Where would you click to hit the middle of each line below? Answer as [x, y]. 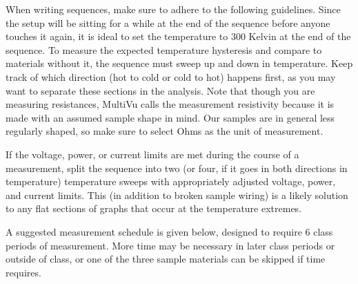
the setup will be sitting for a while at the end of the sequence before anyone [168, 22]
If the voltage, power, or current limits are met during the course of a [152, 154]
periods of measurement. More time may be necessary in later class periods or [170, 245]
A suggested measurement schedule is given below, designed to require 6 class [169, 231]
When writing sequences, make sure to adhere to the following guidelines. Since [173, 9]
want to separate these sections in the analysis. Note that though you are [160, 90]
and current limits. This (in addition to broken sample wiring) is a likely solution [177, 195]
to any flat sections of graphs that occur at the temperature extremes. [154, 208]
